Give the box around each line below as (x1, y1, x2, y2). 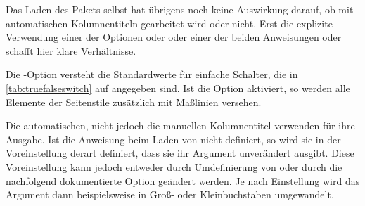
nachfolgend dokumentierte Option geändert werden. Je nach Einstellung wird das (6, 173, 360, 188)
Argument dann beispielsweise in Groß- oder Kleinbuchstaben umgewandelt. (6, 187, 334, 202)
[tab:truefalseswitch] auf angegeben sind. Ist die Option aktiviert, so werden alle (6, 80, 350, 95)
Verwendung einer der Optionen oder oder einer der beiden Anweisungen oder (6, 30, 342, 44)
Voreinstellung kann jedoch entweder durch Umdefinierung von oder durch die (6, 159, 342, 174)
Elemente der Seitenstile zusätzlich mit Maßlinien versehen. (6, 94, 262, 109)
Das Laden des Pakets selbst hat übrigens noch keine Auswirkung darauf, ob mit (6, 2, 354, 16)
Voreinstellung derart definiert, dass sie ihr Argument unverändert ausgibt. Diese (6, 146, 354, 160)
